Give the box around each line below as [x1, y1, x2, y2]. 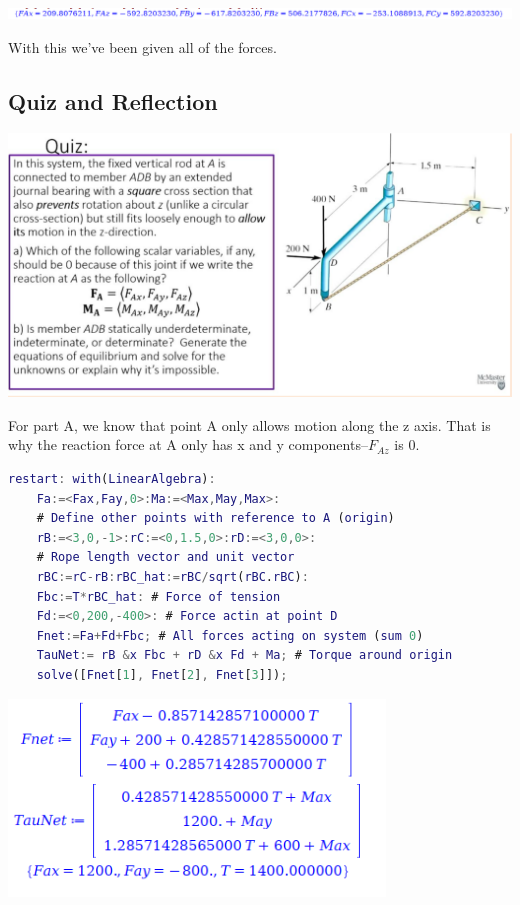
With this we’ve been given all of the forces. [8, 36, 277, 57]
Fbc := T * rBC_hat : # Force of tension [36, 589, 281, 604]
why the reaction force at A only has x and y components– [8, 434, 368, 455]
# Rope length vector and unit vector [36, 550, 295, 565]
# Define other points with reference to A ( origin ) [36, 511, 395, 526]
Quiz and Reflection [8, 85, 218, 116]
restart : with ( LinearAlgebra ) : [8, 471, 216, 486]
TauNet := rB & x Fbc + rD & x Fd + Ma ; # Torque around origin [36, 648, 453, 663]
